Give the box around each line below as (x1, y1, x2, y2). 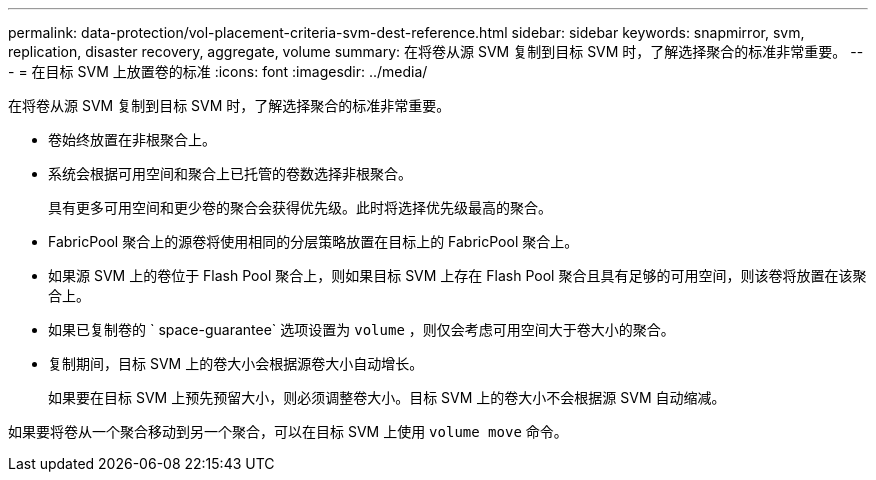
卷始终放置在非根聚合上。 (48, 131, 216, 148)
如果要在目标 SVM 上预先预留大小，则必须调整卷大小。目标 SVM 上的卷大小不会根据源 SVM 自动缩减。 (48, 389, 726, 406)
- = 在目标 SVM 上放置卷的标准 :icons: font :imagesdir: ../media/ (8, 63, 428, 80)
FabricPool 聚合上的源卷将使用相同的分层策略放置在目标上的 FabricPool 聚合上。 (48, 233, 579, 250)
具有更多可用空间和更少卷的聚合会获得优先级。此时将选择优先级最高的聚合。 (48, 199, 552, 216)
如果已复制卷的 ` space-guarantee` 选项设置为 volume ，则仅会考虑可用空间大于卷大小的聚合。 (48, 321, 675, 338)
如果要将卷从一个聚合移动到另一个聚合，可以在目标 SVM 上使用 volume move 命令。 (8, 423, 568, 440)
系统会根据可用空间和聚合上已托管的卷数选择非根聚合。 (48, 165, 412, 182)
